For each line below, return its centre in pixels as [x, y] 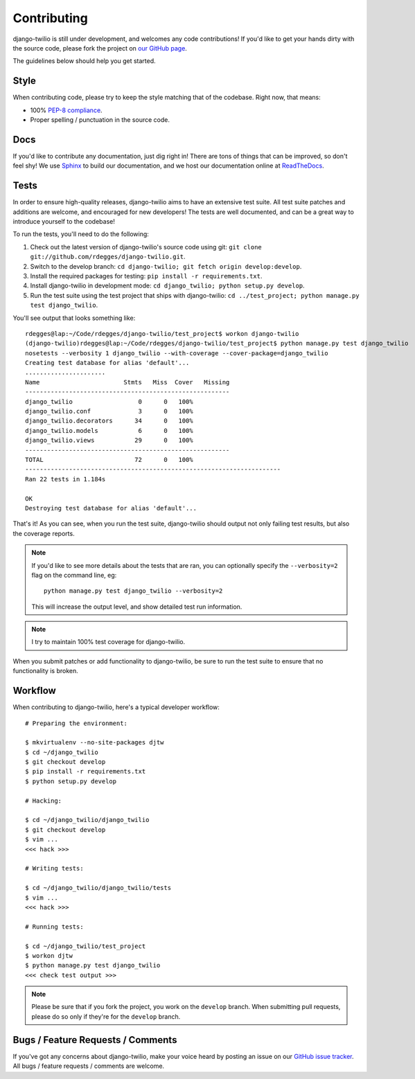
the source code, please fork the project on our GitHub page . [100, 48]
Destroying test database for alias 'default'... [111, 508]
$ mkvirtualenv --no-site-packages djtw [95, 742]
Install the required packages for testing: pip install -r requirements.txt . [146, 276]
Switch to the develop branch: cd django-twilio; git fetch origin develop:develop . [166, 266]
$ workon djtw [49, 955]
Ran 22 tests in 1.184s [65, 479]
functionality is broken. [46, 671]
